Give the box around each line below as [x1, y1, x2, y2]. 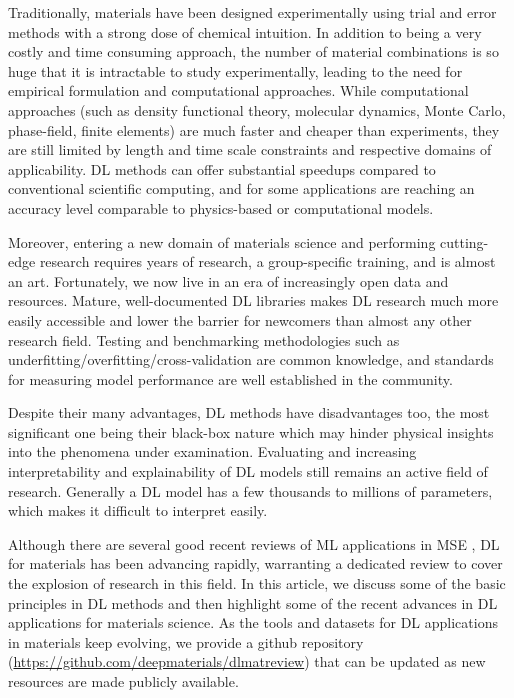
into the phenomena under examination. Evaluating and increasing [8, 441, 417, 462]
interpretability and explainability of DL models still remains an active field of [8, 461, 488, 482]
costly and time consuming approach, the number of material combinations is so [8, 41, 499, 62]
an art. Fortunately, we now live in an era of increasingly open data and [8, 270, 449, 291]
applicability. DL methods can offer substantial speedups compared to [8, 158, 436, 179]
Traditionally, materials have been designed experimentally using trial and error [8, 2, 497, 22]
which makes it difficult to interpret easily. [8, 500, 268, 521]
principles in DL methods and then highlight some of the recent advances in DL [8, 592, 498, 613]
